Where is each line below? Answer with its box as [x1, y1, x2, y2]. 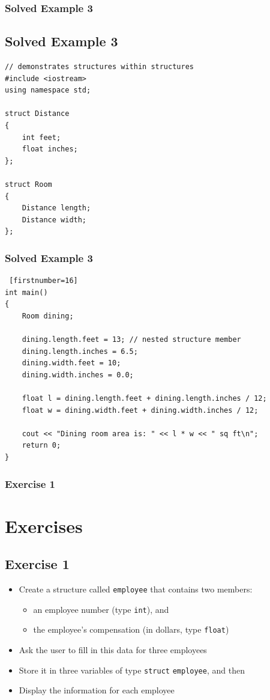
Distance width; [22, 215, 87, 224]
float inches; [22, 145, 78, 154]
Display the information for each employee [19, 684, 175, 696]
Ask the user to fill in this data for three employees [19, 644, 207, 656]
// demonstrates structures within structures [5, 62, 194, 72]
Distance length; [22, 204, 91, 213]
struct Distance [5, 109, 70, 118]
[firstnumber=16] [9, 276, 78, 285]
